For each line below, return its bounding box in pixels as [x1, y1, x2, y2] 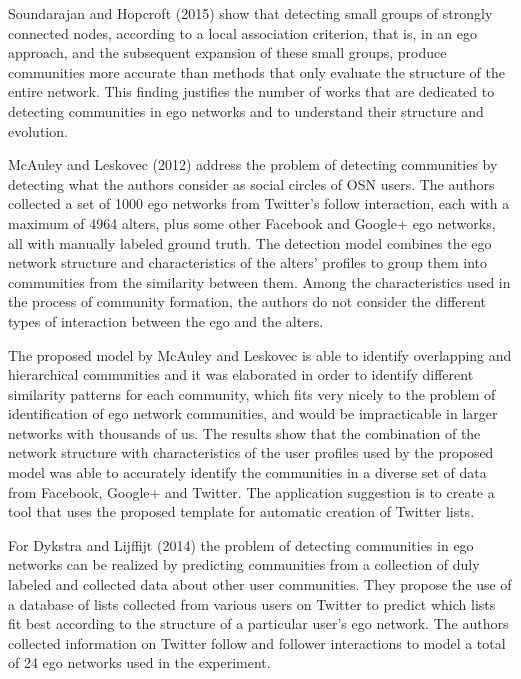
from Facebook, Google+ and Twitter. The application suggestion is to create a [8, 481, 495, 502]
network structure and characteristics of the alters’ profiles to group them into [8, 252, 488, 273]
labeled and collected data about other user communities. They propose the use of [8, 574, 512, 595]
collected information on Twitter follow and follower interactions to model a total [8, 632, 506, 653]
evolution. [8, 120, 68, 141]
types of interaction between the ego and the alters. [8, 310, 324, 331]
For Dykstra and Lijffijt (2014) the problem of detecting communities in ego [8, 534, 474, 555]
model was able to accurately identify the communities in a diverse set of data [8, 462, 487, 483]
